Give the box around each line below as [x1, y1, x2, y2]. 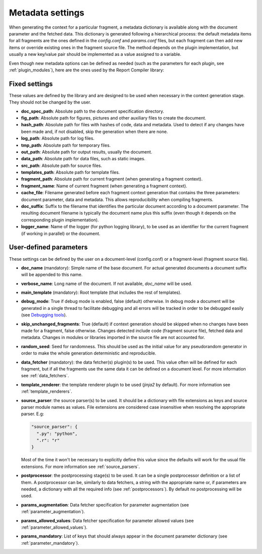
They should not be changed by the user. [9, 100, 92, 105]
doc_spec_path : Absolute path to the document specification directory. [21, 108, 164, 114]
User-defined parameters [9, 243, 88, 252]
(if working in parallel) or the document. [21, 231, 100, 236]
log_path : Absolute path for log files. [21, 135, 95, 141]
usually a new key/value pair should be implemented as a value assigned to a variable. [9, 51, 181, 57]
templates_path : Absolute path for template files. [21, 169, 120, 175]
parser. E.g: [21, 411, 44, 417]
